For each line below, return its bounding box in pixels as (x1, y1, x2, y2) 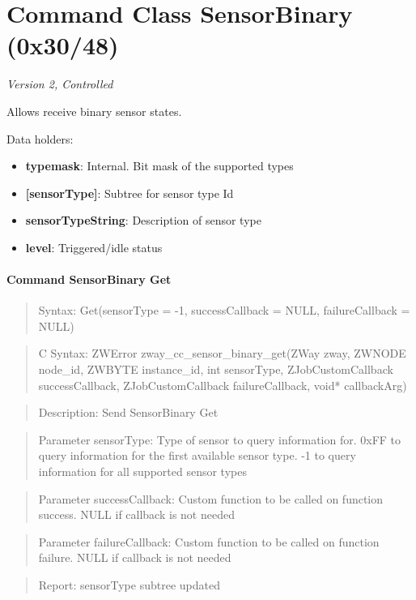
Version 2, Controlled (6, 75, 113, 92)
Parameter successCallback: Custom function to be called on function (38, 490, 384, 507)
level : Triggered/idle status (25, 238, 163, 255)
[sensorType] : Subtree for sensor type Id (25, 184, 234, 201)
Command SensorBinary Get (6, 271, 172, 288)
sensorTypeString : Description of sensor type (25, 212, 261, 229)
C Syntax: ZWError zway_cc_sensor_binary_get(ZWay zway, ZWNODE (38, 345, 406, 362)
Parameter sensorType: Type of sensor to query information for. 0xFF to (38, 431, 401, 448)
